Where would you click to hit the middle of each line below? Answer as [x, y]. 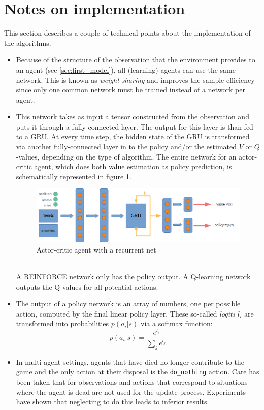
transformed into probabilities [62, 323]
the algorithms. [28, 42]
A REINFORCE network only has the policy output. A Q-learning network [133, 276]
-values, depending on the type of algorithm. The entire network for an [126, 156]
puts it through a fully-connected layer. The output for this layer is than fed [135, 126]
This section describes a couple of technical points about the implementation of [127, 33]
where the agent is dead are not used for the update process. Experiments [131, 391]
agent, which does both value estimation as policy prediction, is [133, 166]
